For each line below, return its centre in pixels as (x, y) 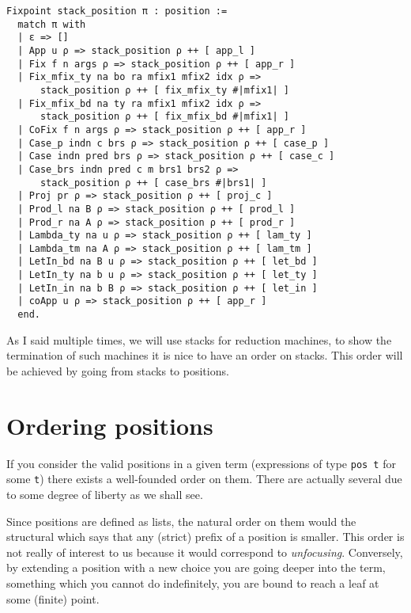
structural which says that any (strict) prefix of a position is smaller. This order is (205, 537)
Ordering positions (110, 425)
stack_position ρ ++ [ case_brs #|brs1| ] (153, 183)
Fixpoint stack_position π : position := (117, 11)
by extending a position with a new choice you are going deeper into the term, (196, 567)
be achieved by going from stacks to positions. (118, 370)
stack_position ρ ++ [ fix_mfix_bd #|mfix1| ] (164, 117)
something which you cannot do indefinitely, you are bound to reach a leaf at (193, 583)
